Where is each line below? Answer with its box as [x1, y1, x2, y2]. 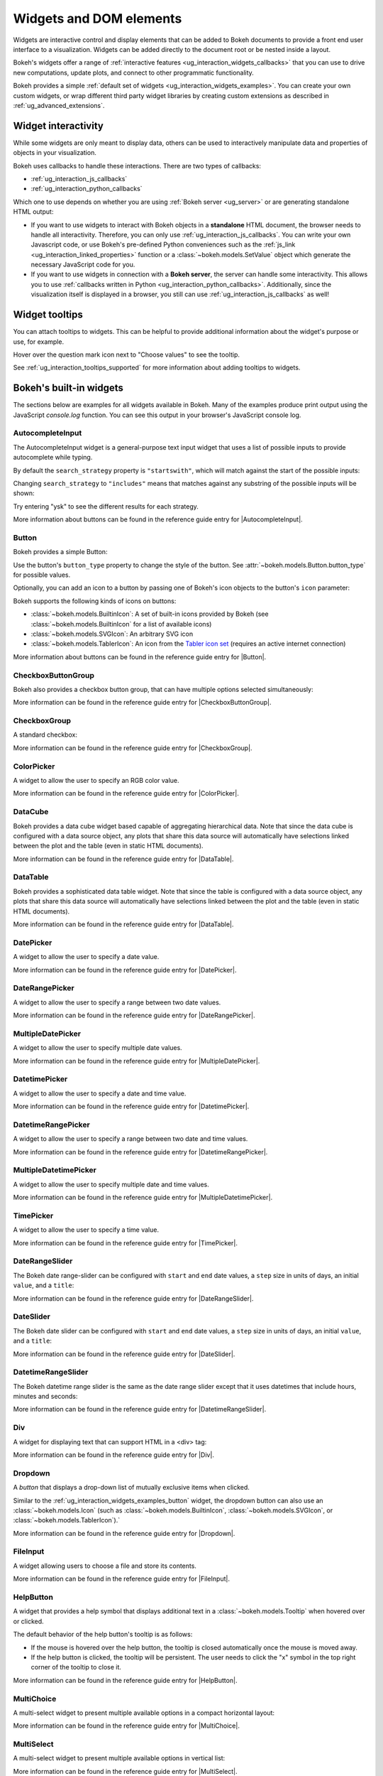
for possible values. [13, 570, 71, 579]
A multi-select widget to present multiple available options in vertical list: [13, 1754, 226, 1763]
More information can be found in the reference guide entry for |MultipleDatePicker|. [13, 1056, 260, 1065]
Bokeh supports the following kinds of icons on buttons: [13, 597, 177, 605]
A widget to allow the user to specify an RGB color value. [13, 776, 180, 784]
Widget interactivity [13, 119, 104, 131]
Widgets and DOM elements [13, 11, 182, 26]
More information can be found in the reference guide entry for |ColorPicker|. [13, 789, 239, 798]
